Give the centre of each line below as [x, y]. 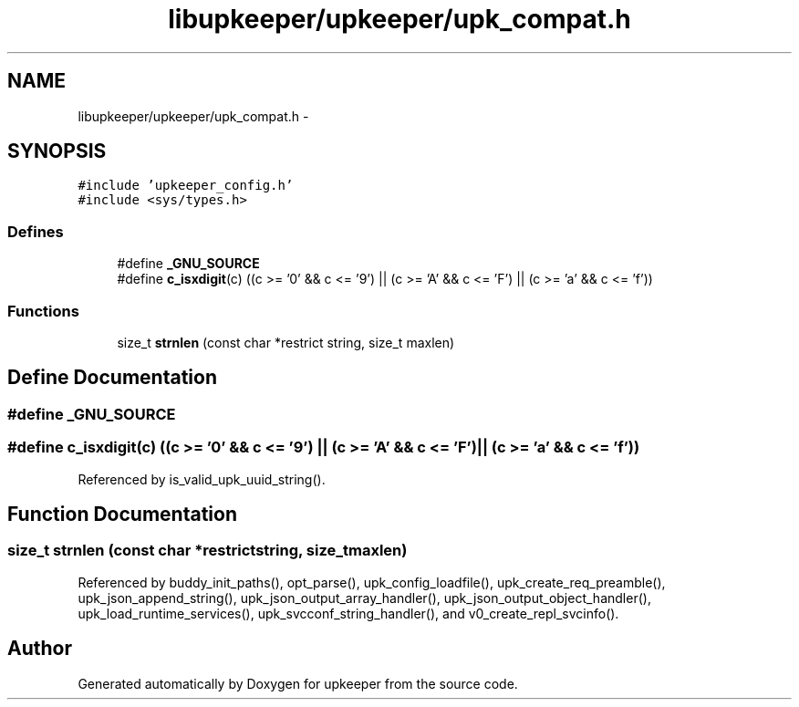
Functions [43, 311]
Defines [36, 231]
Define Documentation [112, 378]
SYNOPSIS [57, 151]
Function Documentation [122, 514]
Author [40, 649]
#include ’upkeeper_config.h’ [186, 186]
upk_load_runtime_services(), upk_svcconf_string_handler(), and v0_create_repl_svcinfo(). [348, 613]
